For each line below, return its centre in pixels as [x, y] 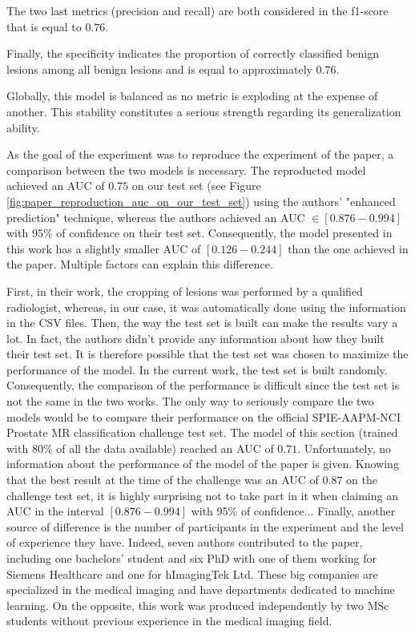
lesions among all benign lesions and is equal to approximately [159, 69]
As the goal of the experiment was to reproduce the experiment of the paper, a [200, 154]
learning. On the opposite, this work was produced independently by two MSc [198, 605]
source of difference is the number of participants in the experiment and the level [205, 526]
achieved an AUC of [56, 186]
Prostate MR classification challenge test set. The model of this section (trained [202, 432]
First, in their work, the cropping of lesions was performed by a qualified [185, 291]
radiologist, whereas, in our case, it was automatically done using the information [206, 307]
